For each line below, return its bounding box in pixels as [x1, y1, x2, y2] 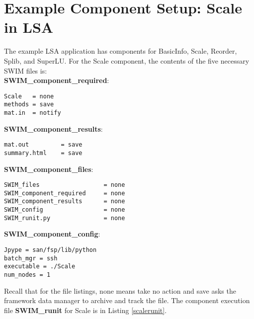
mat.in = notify [4, 109, 61, 116]
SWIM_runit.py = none [4, 214, 125, 222]
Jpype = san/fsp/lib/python [4, 246, 97, 254]
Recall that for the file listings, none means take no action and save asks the [4, 285, 236, 296]
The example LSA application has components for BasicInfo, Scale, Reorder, [4, 46, 237, 56]
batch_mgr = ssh [4, 254, 58, 262]
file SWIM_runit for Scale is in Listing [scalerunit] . [4, 305, 167, 315]
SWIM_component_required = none [4, 189, 125, 197]
